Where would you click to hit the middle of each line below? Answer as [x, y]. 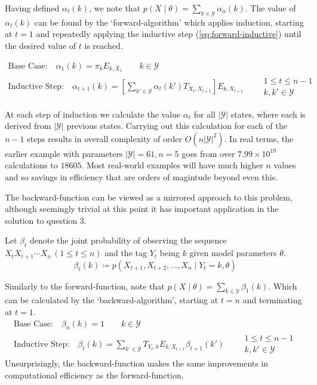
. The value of [270, 8]
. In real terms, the [259, 138]
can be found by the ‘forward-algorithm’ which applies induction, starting [169, 22]
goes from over [208, 153]
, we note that [115, 8]
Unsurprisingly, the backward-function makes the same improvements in [137, 363]
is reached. [104, 45]
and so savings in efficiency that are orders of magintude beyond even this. [141, 176]
